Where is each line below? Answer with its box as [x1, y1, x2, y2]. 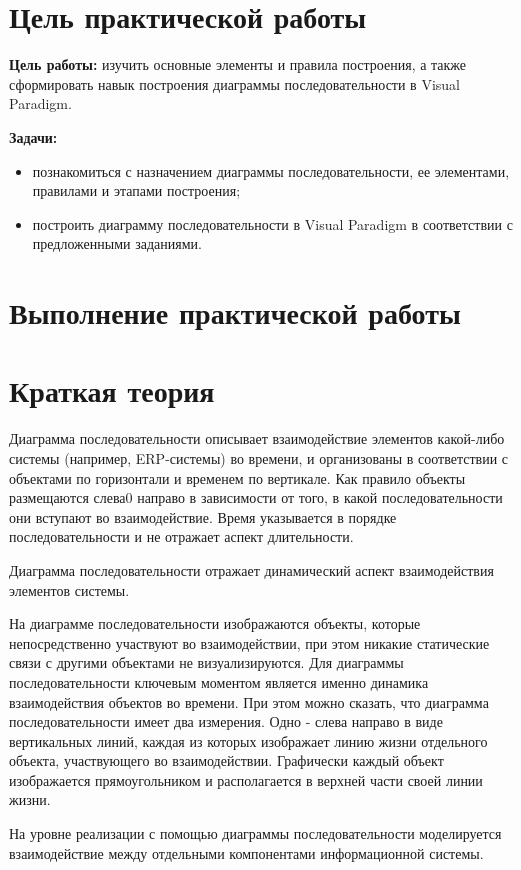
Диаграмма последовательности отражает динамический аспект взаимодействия [9, 559, 494, 580]
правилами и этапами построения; [32, 180, 241, 201]
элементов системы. [9, 579, 130, 600]
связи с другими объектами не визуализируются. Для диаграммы [9, 652, 404, 673]
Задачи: [9, 126, 58, 147]
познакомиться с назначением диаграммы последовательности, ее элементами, [32, 160, 510, 181]
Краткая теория [9, 370, 215, 411]
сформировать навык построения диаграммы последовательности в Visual [9, 73, 460, 94]
